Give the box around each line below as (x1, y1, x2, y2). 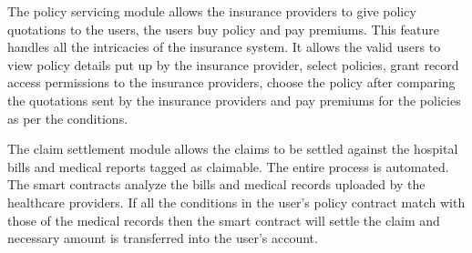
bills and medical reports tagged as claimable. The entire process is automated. (7, 157, 449, 176)
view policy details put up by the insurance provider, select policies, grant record (7, 55, 459, 74)
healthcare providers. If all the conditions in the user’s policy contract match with (7, 192, 466, 211)
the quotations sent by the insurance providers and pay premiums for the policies (7, 90, 461, 109)
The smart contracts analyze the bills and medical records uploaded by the (7, 175, 426, 194)
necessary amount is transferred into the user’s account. (7, 228, 318, 248)
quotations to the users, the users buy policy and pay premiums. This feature (7, 19, 439, 38)
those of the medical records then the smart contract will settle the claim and (7, 210, 440, 229)
